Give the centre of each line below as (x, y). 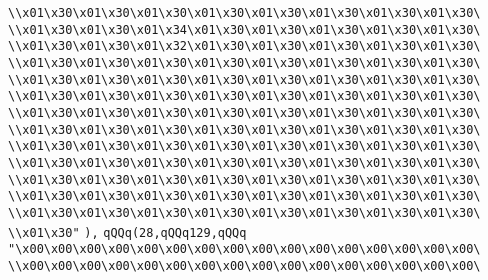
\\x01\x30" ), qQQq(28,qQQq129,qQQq (127, 232)
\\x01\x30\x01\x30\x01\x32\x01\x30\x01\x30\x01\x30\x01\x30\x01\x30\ (244, 46)
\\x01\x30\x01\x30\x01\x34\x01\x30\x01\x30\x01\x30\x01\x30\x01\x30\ (244, 29)
